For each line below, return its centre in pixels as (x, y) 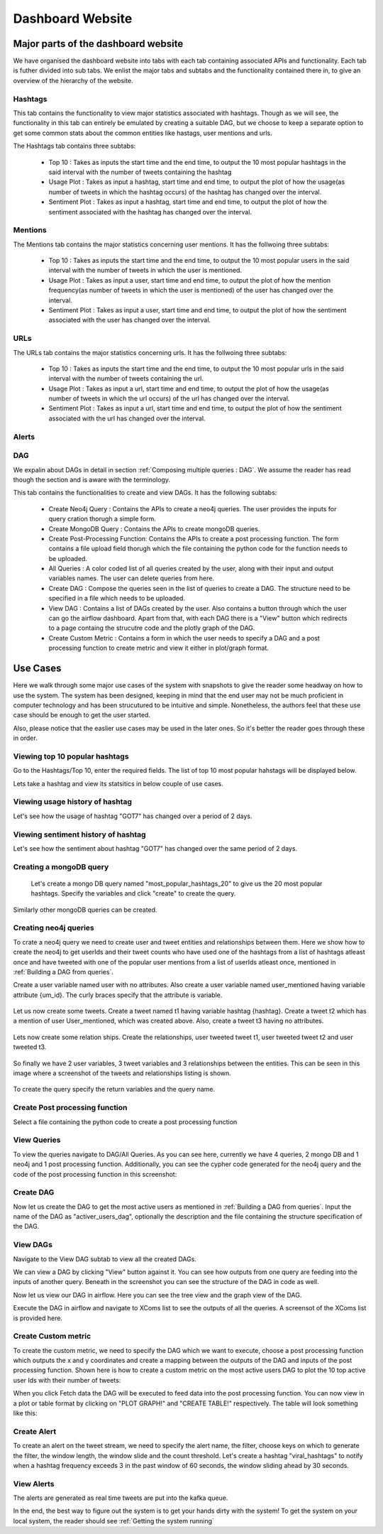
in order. (26, 738)
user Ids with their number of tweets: (67, 1380)
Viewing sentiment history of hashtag (79, 834)
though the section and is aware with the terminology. (91, 479)
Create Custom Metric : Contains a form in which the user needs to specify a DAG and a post (184, 638)
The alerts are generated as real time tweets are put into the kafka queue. (121, 1498)
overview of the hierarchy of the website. (73, 80)
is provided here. (38, 1318)
